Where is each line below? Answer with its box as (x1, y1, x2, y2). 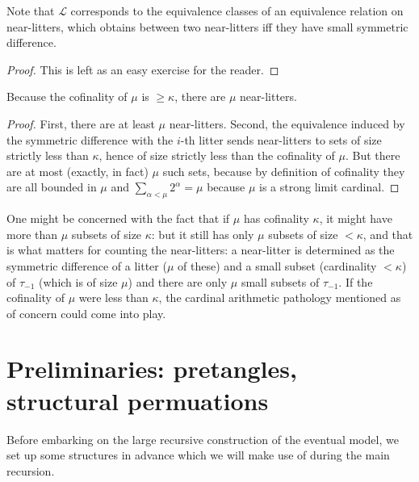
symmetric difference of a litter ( (6, 257, 167, 274)
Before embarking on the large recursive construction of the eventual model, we (6, 430, 399, 447)
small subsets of (241, 273, 320, 290)
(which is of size (39, 273, 118, 290)
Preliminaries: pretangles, (6, 352, 297, 385)
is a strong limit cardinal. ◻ (259, 178, 400, 195)
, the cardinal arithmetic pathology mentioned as (158, 289, 401, 306)
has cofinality (243, 210, 309, 227)
